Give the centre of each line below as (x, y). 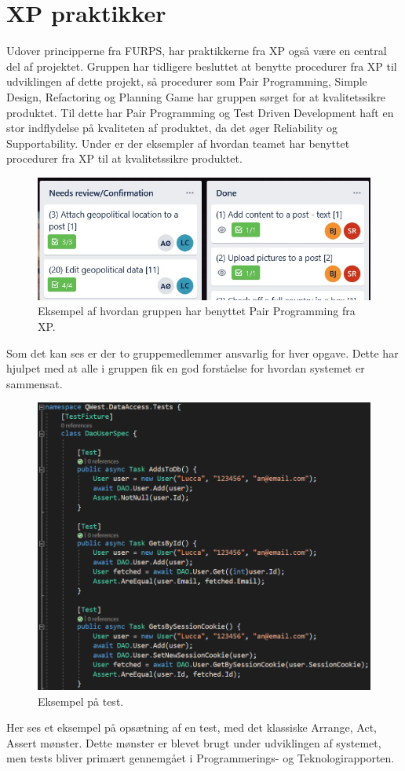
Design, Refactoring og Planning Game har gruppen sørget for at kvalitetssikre (196, 96)
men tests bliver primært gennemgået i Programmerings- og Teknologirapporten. (201, 758)
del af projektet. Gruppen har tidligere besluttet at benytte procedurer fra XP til (202, 66)
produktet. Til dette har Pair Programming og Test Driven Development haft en (200, 112)
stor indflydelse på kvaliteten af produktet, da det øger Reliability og (172, 128)
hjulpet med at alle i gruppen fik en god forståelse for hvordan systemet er (186, 368)
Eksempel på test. (81, 701)
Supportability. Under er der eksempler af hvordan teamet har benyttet (178, 143)
